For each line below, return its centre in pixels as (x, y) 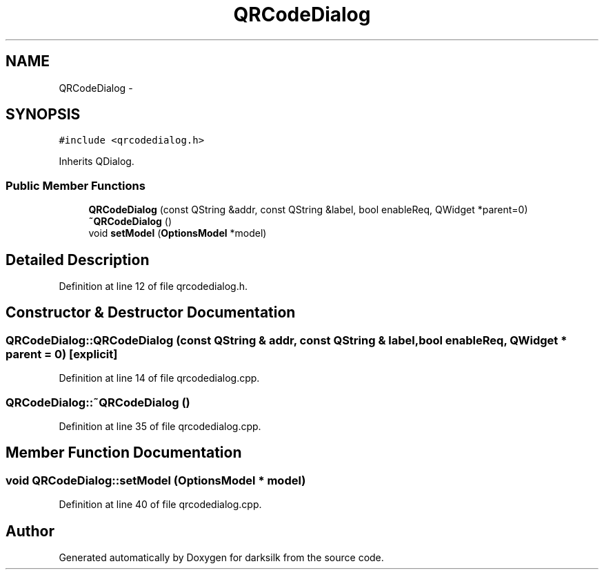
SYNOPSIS (43, 115)
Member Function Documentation (124, 453)
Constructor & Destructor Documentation (151, 313)
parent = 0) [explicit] (62, 354)
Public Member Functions (75, 185)
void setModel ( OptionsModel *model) (178, 233)
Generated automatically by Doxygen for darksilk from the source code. (221, 558)
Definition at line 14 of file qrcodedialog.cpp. (159, 378)
